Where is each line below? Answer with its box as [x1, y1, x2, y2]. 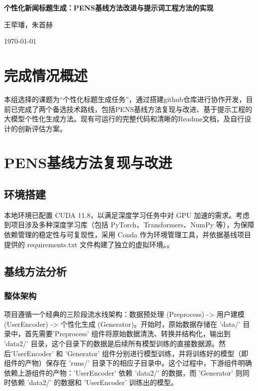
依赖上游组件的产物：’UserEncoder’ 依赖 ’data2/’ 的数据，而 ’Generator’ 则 [4, 367, 243, 378]
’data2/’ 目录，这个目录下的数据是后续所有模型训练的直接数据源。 [4, 338, 219, 349]
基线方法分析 [4, 263, 67, 279]
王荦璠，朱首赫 [4, 19, 53, 29]
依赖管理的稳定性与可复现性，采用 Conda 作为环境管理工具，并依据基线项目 [4, 229, 251, 240]
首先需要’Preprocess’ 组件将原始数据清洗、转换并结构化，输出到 [24, 328, 231, 339]
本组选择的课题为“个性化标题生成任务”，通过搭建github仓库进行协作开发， [4, 94, 246, 104]
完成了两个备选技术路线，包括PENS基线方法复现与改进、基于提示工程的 [17, 103, 253, 114]
